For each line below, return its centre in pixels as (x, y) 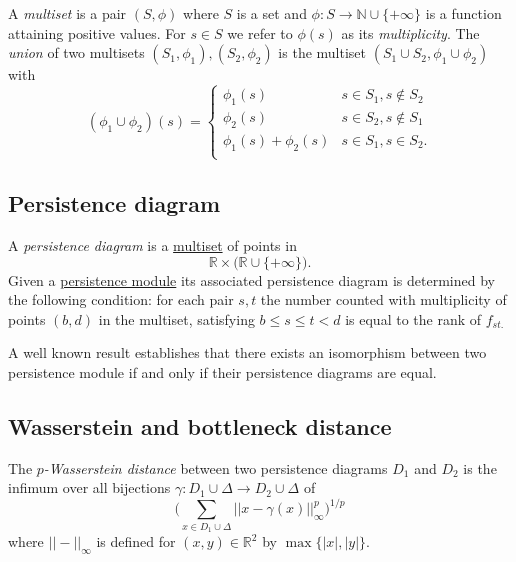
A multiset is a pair (67, 13)
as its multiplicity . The (410, 32)
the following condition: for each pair (121, 299)
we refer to (260, 32)
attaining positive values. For (97, 32)
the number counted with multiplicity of (383, 299)
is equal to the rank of (413, 318)
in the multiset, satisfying (176, 318)
